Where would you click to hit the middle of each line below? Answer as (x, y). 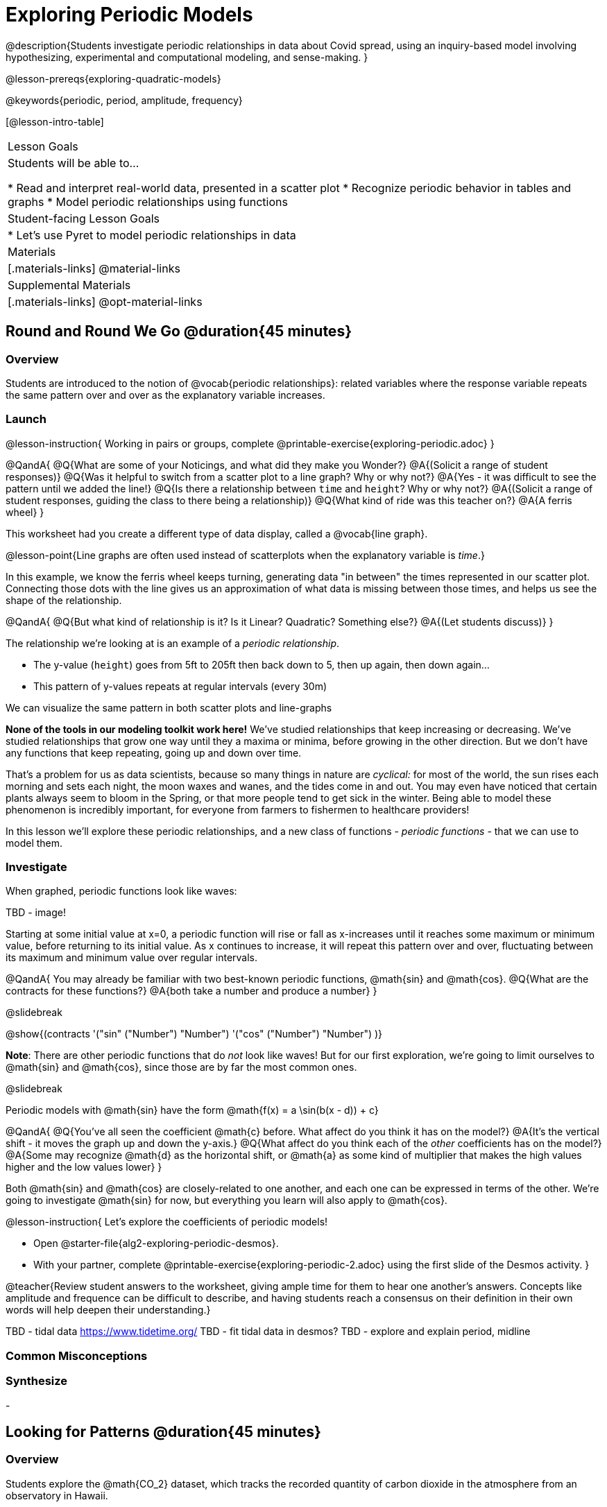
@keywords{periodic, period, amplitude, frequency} (124, 100)
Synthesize (37, 1381)
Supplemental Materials (69, 285)
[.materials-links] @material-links (94, 268)
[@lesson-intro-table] (55, 121)
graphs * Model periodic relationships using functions (148, 201)
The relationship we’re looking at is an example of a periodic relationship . (173, 643)
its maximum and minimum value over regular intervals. (132, 958)
